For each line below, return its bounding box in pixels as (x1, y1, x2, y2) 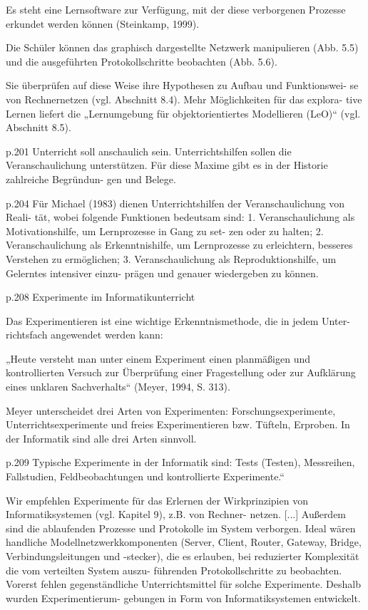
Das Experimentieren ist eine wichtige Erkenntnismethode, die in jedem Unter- (6, 313, 350, 328)
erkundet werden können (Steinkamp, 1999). (6, 16, 200, 31)
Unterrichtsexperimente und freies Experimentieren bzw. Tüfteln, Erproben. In (6, 417, 350, 432)
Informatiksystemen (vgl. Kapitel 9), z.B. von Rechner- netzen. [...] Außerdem (6, 507, 347, 522)
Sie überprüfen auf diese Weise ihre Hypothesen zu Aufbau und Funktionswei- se (6, 78, 359, 93)
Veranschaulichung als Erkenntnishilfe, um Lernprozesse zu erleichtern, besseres (6, 237, 353, 252)
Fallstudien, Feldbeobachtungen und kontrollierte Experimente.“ (6, 469, 285, 484)
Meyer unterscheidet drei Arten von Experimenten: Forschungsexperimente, (6, 403, 336, 418)
